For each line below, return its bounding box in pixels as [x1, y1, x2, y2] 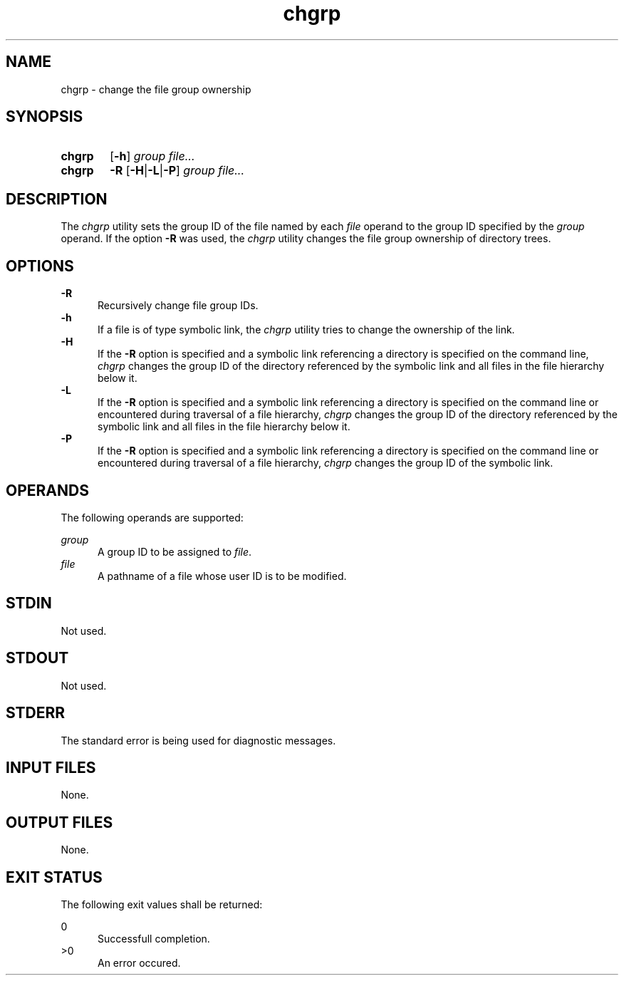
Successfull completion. [98, 933, 210, 945]
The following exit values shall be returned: [61, 898, 263, 911]
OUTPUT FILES [6, 813, 113, 831]
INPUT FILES [6, 758, 96, 777]
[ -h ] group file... [110, 149, 195, 164]
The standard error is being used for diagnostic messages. [61, 734, 336, 747]
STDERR [6, 704, 66, 722]
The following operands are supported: [61, 511, 244, 524]
